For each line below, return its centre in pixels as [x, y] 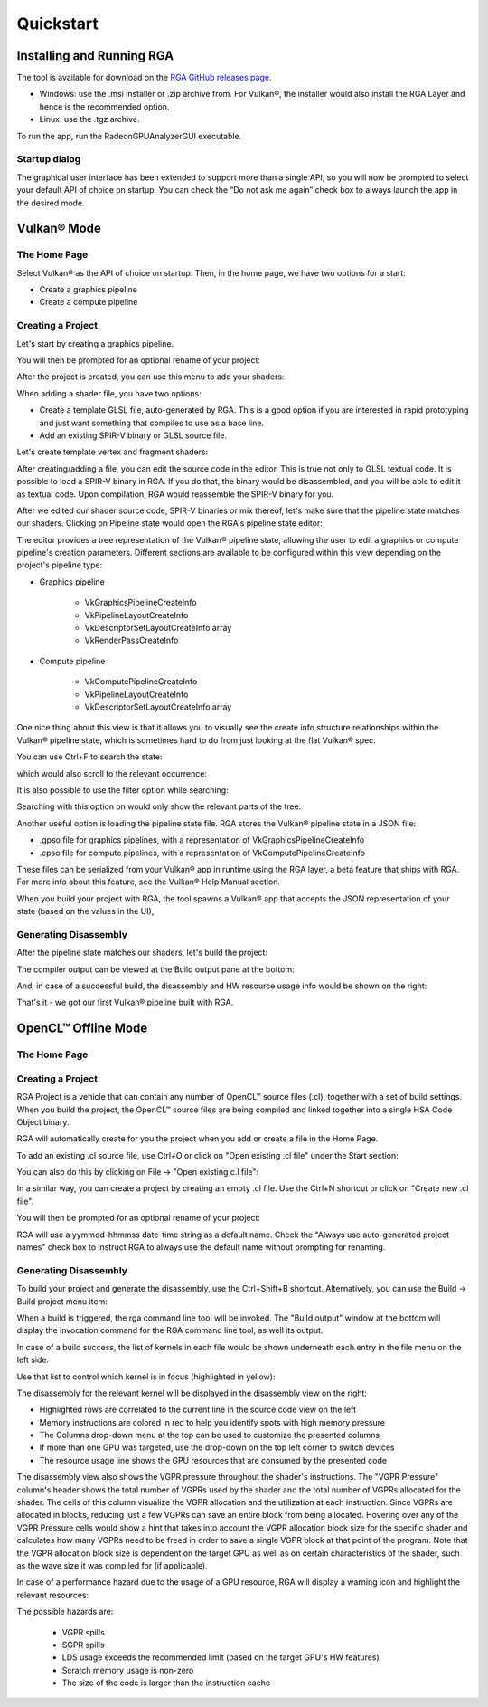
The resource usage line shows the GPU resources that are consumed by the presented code [213, 1460]
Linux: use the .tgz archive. [89, 119]
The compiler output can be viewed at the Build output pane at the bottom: [155, 969]
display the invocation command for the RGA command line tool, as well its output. [170, 1330]
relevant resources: [53, 1595]
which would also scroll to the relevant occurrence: [112, 773]
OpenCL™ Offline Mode [82, 1029]
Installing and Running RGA [95, 56]
